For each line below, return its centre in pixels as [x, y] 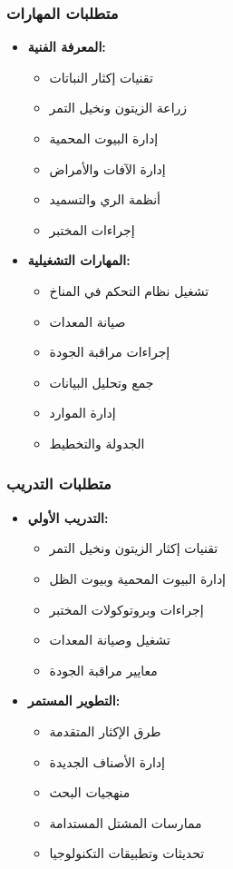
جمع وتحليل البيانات [102, 382]
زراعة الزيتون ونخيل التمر [118, 108]
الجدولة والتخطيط [97, 443]
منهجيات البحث [90, 792]
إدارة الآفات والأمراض [107, 168]
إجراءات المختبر [92, 229]
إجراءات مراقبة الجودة [110, 352]
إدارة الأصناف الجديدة [107, 761]
